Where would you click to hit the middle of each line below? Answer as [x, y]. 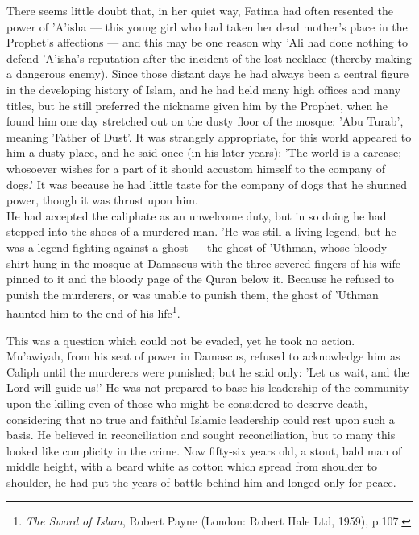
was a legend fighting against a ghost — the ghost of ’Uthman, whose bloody [197, 247]
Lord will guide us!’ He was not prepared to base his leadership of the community [208, 387]
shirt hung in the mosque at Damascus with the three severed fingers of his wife [203, 263]
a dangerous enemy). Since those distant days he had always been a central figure [208, 74]
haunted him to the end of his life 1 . [93, 312]
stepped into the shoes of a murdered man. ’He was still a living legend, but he [201, 231]
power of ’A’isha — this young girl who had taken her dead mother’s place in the [207, 26]
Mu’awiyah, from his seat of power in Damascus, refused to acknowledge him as [203, 356]
